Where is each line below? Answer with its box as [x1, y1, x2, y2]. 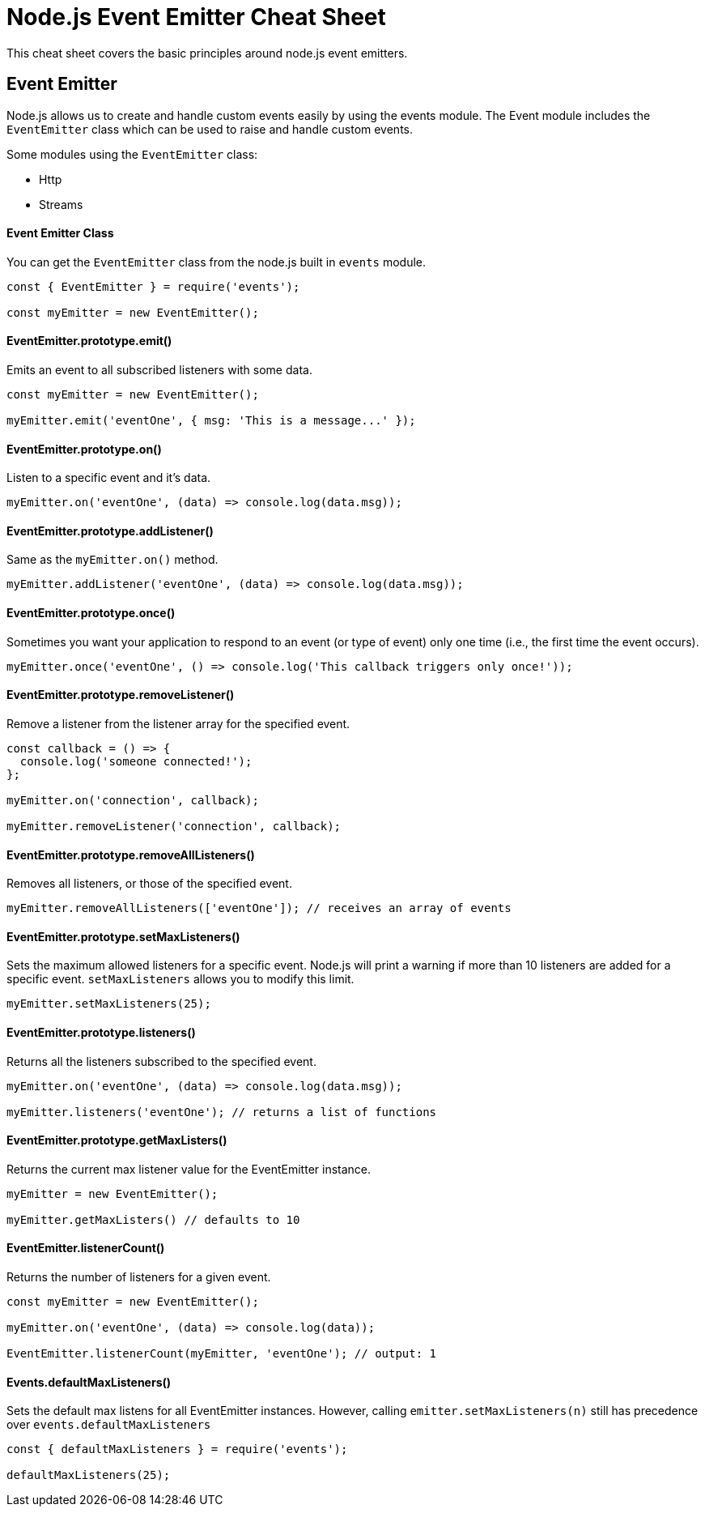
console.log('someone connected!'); [19, 754, 253, 768]
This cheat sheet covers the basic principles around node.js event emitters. [6, 45, 408, 60]
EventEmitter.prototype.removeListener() [6, 688, 235, 702]
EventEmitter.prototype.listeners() [6, 1025, 196, 1039]
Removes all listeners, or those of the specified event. [6, 876, 292, 891]
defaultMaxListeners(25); [6, 1468, 171, 1482]
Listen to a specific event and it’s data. [6, 471, 211, 485]
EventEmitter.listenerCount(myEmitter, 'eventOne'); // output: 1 [6, 1347, 437, 1360]
